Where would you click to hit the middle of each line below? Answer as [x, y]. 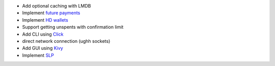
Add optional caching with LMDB [57, 6]
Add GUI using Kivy [43, 48]
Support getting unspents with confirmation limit [73, 27]
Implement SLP [38, 55]
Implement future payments [51, 13]
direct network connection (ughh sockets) [66, 41]
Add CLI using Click [43, 34]
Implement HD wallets [45, 20]
